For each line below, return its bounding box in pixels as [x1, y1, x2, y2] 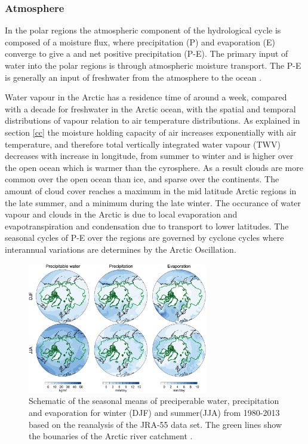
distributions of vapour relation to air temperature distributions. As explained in [5, 114, 300, 127]
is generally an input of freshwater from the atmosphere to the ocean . [5, 71, 262, 83]
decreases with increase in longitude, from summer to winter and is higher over [5, 149, 294, 162]
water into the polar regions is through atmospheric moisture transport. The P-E [5, 59, 301, 71]
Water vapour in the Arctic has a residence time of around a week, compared [5, 91, 287, 103]
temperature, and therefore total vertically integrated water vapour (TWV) [5, 137, 281, 150]
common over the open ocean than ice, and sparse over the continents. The [5, 173, 279, 185]
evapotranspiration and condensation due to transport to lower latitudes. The [5, 219, 289, 232]
